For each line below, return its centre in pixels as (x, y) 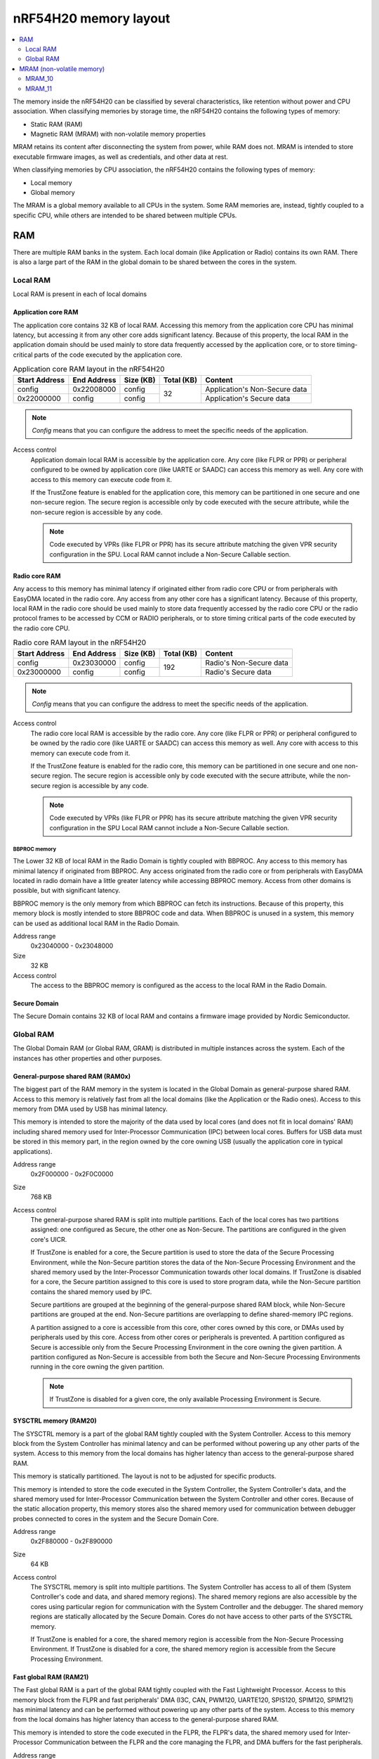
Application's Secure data (247, 398)
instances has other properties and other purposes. (87, 1058)
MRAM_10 (40, 79)
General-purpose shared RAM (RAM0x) (72, 1076)
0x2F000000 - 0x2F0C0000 (72, 1174)
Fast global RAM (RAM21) (51, 1677)
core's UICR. (49, 1239)
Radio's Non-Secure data (247, 663)
